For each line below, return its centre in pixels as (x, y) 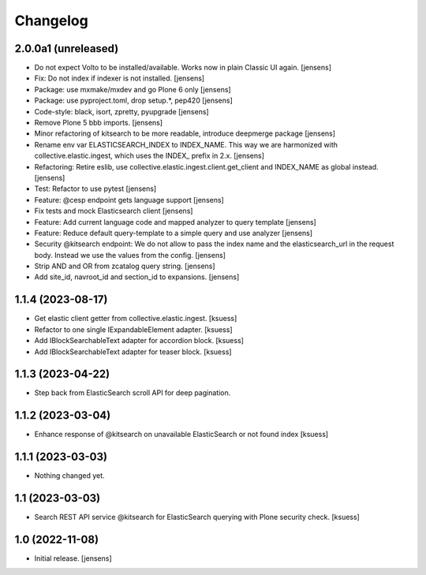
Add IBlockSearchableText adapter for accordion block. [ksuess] (139, 341)
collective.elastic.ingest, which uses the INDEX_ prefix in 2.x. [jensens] (149, 156)
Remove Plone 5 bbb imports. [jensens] (99, 123)
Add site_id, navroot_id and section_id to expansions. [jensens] (137, 277)
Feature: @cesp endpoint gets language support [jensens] (129, 200)
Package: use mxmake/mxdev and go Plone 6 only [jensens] (133, 89)
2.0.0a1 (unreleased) (67, 49)
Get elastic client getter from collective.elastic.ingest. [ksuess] (136, 319)
